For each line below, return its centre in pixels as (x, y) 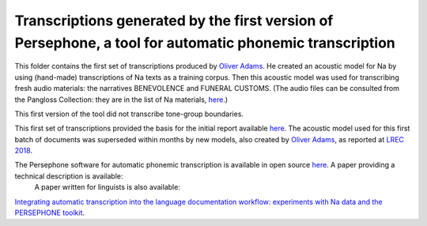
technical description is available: (69, 176)
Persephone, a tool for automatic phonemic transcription (205, 43)
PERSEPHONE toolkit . (50, 213)
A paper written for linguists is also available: (108, 187)
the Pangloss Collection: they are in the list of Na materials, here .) (121, 100)
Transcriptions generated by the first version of (174, 21)
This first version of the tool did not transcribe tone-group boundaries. (129, 114)
